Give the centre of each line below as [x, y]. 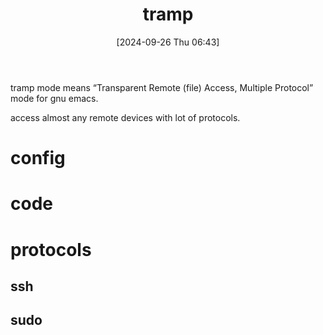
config [38, 158]
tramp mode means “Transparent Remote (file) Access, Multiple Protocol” [162, 87]
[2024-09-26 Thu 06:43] [168, 42]
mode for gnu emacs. [54, 98]
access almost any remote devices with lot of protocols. [125, 117]
